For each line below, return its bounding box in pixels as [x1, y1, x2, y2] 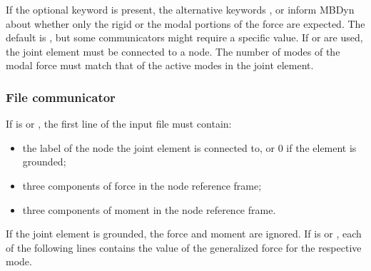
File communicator [6, 88, 116, 106]
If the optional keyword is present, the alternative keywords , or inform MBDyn [6, 2, 355, 16]
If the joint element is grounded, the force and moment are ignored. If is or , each [6, 226, 362, 241]
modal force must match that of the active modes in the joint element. [6, 58, 314, 73]
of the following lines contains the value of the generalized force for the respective [6, 240, 362, 255]
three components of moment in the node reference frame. [22, 202, 276, 217]
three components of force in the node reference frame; [22, 178, 262, 193]
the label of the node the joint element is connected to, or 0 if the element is [22, 140, 357, 155]
